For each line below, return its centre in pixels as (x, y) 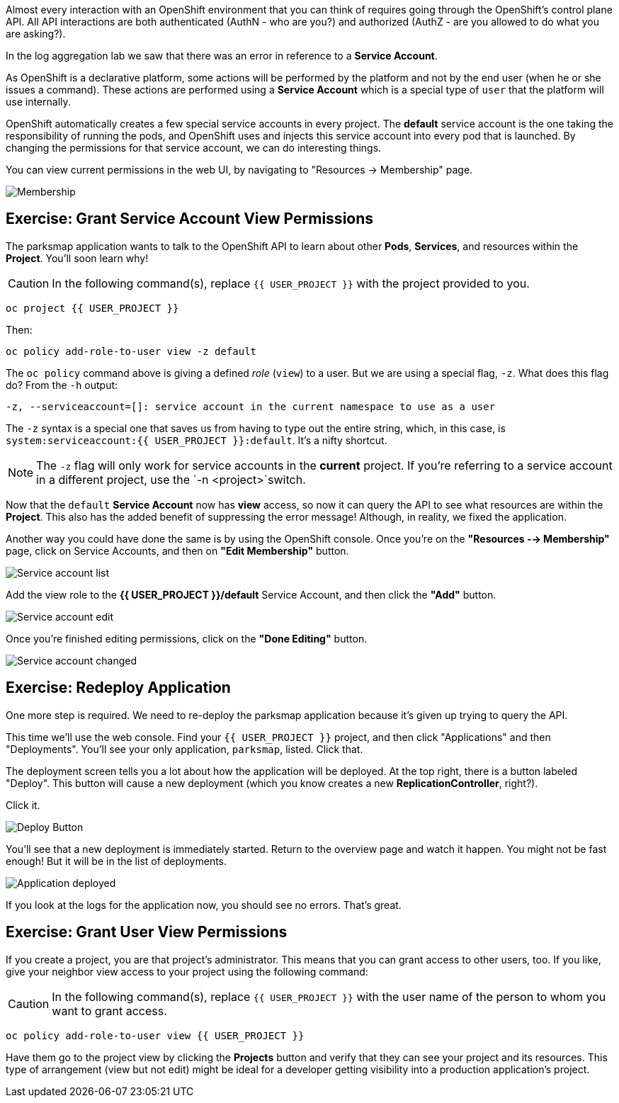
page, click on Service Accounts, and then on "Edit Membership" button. (177, 550)
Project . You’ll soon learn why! (77, 258)
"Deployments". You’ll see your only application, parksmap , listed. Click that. (184, 749)
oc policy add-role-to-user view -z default (131, 351)
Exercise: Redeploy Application (118, 688)
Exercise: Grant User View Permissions (147, 932)
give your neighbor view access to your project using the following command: (187, 971)
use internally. (38, 102)
